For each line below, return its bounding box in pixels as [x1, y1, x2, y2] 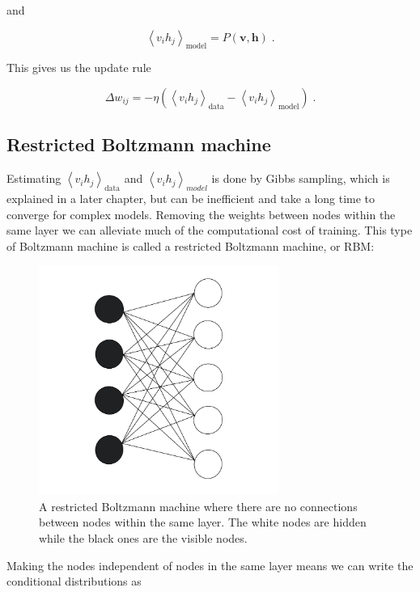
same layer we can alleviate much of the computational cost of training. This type [6, 222, 413, 239]
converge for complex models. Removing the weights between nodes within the [6, 205, 396, 222]
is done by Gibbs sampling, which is [211, 170, 390, 187]
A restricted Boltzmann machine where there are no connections [39, 497, 358, 514]
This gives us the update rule [6, 59, 151, 76]
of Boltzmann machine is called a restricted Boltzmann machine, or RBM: [6, 237, 375, 254]
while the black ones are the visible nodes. [39, 530, 248, 547]
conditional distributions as [6, 573, 142, 590]
